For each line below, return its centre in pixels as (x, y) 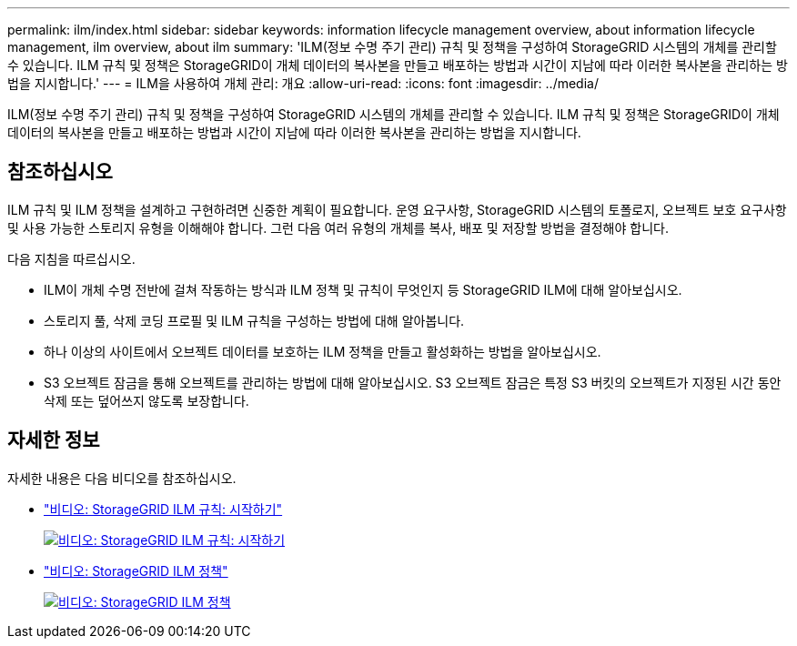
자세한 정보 (54, 440)
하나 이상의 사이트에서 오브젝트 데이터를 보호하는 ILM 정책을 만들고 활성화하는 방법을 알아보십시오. (323, 351)
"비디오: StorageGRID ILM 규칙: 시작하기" (163, 509)
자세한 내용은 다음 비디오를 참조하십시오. (122, 478)
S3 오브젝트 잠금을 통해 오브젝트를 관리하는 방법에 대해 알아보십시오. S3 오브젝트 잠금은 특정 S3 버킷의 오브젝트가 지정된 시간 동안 (413, 382)
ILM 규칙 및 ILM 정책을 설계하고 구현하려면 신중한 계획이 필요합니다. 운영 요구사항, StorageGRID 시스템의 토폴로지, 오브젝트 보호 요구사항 (397, 209)
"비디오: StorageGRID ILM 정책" (136, 570)
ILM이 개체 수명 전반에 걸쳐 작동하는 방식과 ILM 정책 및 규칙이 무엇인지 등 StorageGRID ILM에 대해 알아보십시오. (363, 289)
